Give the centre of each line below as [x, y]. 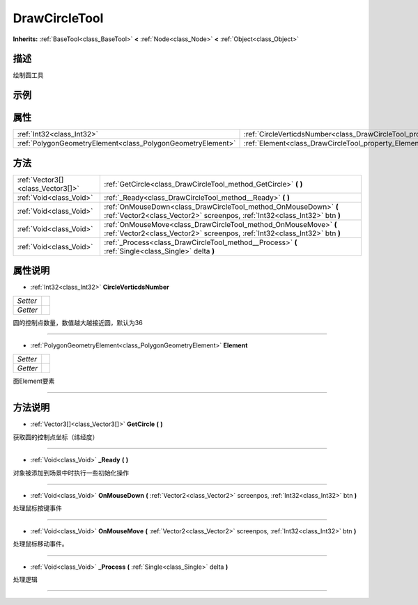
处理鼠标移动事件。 [40, 544]
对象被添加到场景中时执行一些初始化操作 [71, 473]
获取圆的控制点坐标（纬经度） [56, 437]
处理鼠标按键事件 [37, 508]
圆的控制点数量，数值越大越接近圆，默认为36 [78, 322]
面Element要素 [34, 381]
